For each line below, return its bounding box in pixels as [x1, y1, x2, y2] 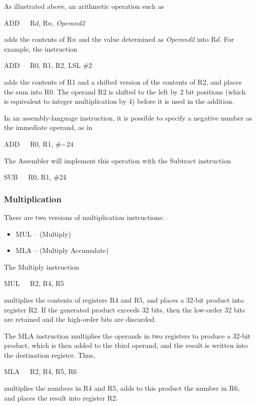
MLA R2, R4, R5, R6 [4, 366, 77, 376]
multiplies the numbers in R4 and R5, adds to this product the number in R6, [4, 383, 240, 393]
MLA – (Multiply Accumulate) [15, 245, 109, 255]
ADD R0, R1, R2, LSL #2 [4, 60, 93, 70]
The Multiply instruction [4, 261, 79, 272]
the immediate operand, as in [4, 122, 93, 132]
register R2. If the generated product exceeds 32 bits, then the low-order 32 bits [4, 304, 245, 314]
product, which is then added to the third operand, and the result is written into [4, 340, 248, 350]
